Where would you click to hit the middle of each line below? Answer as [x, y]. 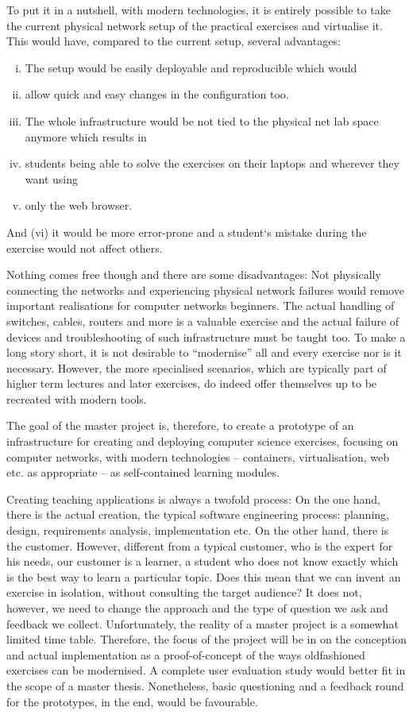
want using [51, 178]
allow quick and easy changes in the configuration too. [157, 94]
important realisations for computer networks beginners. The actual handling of [201, 305]
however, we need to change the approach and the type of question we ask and [197, 608]
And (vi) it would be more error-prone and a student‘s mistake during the [187, 232]
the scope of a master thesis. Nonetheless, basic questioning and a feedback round [205, 685]
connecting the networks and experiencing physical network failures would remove [205, 290]
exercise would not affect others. [85, 247]
